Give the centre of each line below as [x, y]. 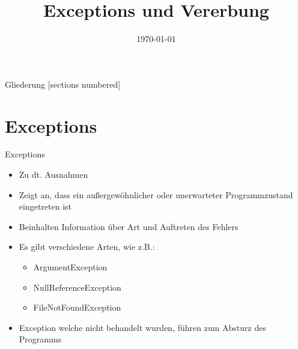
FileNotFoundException [77, 307]
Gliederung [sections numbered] [63, 84]
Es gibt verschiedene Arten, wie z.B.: [87, 247]
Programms [40, 339]
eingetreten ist [45, 206]
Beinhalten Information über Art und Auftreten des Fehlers [129, 226]
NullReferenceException [77, 287]
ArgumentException [70, 267]
